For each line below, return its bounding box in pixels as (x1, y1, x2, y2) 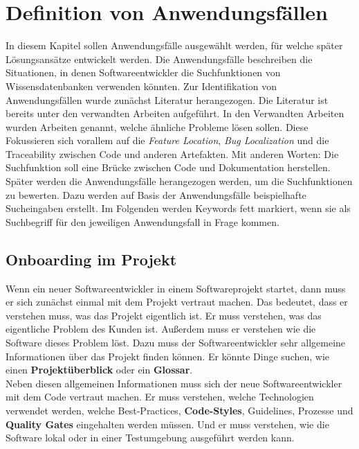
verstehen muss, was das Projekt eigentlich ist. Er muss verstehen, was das (6, 308, 322, 322)
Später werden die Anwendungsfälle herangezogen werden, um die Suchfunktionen (6, 174, 353, 188)
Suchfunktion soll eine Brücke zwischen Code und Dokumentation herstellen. (6, 160, 331, 175)
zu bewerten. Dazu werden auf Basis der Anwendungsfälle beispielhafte (6, 187, 306, 202)
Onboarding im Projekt (6, 248, 177, 270)
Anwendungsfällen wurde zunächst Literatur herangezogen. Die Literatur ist (6, 92, 329, 107)
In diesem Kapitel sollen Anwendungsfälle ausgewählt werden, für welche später (6, 38, 343, 53)
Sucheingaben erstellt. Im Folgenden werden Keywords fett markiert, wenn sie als (6, 201, 351, 215)
